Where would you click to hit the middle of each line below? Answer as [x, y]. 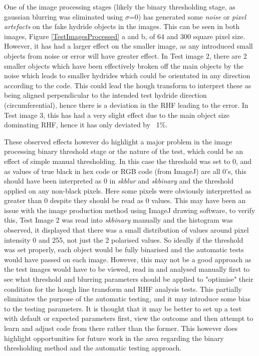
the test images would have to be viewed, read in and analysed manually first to [127, 269]
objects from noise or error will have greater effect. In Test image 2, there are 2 [125, 55]
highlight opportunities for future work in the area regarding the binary [114, 338]
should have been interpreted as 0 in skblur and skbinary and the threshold [119, 181]
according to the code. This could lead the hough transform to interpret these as [128, 85]
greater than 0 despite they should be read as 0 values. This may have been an [125, 200]
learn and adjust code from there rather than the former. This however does [121, 328]
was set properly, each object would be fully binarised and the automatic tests [124, 249]
